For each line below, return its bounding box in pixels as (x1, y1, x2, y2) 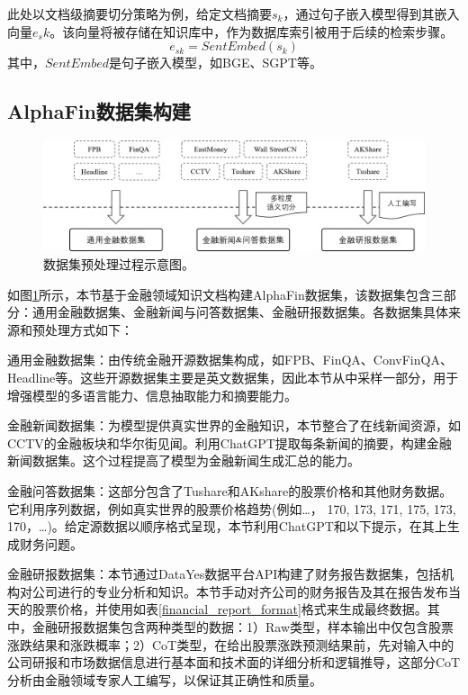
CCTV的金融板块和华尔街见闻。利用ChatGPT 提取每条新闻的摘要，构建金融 (7, 433, 452, 452)
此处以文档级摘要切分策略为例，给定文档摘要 (7, 5, 272, 23)
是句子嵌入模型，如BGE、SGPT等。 (109, 53, 322, 72)
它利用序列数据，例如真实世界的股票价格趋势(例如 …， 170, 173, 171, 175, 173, (7, 499, 456, 518)
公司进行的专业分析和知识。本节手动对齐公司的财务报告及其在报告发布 (31, 582, 448, 600)
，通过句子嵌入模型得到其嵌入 (283, 5, 460, 23)
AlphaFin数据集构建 (7, 97, 191, 125)
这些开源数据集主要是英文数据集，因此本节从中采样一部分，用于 (80, 367, 459, 386)
